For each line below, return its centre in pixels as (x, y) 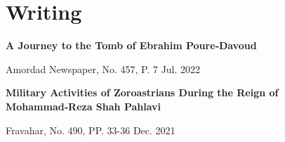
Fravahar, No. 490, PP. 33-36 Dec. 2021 (91, 130)
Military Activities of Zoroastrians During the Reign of (142, 92)
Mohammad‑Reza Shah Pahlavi (84, 106)
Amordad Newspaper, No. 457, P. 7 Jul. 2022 (103, 69)
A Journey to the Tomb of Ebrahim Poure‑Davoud (131, 45)
